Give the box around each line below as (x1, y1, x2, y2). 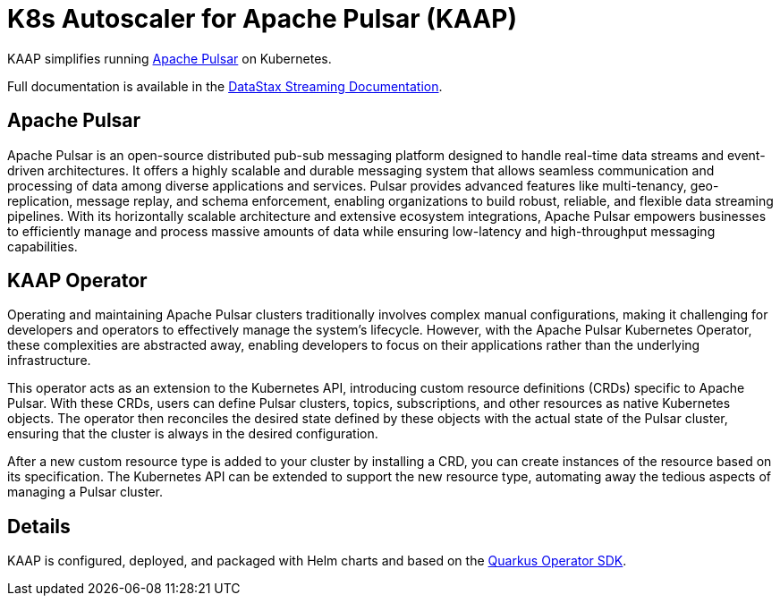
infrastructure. (7, 352, 91, 369)
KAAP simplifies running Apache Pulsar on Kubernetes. (7, 50, 332, 66)
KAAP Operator (7, 269, 148, 293)
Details (7, 514, 71, 538)
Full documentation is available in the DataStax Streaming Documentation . (7, 78, 443, 94)
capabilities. (7, 238, 78, 254)
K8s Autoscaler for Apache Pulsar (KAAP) (7, 4, 517, 34)
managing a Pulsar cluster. (7, 484, 163, 500)
